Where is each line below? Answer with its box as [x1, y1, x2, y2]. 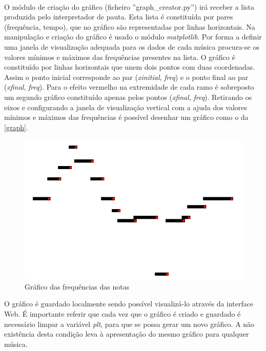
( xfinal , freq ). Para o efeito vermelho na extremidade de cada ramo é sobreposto [4, 81, 254, 92]
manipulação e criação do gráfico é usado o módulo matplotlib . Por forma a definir [4, 31, 262, 42]
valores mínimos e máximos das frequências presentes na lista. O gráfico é [4, 51, 235, 62]
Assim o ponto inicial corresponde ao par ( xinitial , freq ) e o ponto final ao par [4, 71, 249, 82]
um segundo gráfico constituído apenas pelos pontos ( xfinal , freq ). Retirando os [4, 91, 252, 102]
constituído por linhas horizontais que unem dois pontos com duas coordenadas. [4, 61, 255, 72]
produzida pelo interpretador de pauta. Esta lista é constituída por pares [4, 11, 233, 22]
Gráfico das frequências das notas [25, 281, 130, 292]
